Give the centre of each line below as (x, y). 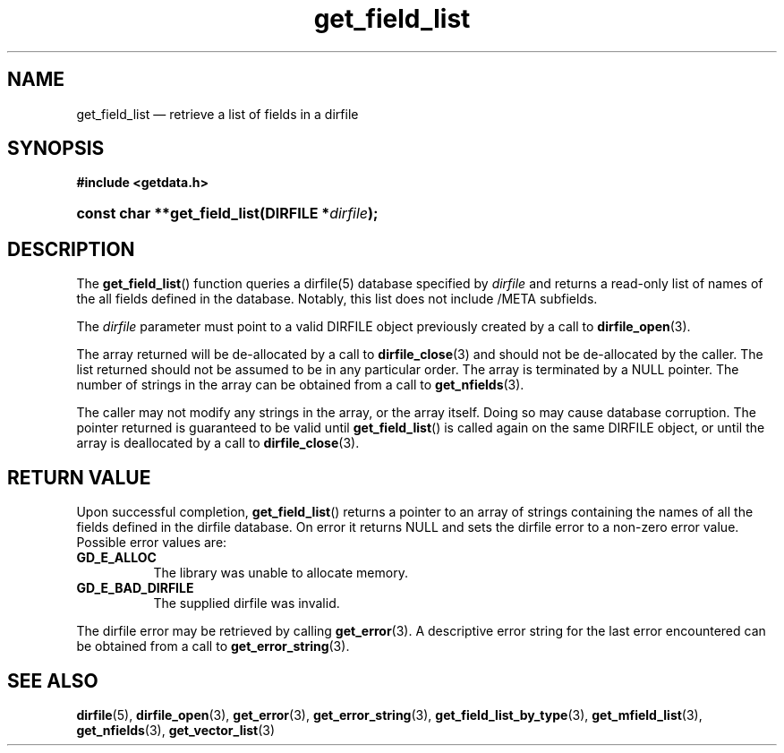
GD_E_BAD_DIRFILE (135, 588)
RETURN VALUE (79, 477)
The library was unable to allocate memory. (281, 573)
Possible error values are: (152, 543)
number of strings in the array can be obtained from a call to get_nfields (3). (300, 385)
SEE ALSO (53, 680)
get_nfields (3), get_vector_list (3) (176, 730)
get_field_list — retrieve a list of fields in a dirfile (217, 114)
